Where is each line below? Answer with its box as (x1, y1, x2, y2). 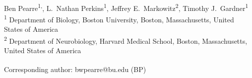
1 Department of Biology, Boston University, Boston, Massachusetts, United (4, 12, 234, 24)
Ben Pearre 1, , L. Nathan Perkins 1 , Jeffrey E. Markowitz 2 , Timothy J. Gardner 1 (4, 1, 249, 13)
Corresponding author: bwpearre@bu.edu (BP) (4, 64, 146, 74)
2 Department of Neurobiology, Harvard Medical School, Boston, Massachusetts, (4, 34, 248, 46)
